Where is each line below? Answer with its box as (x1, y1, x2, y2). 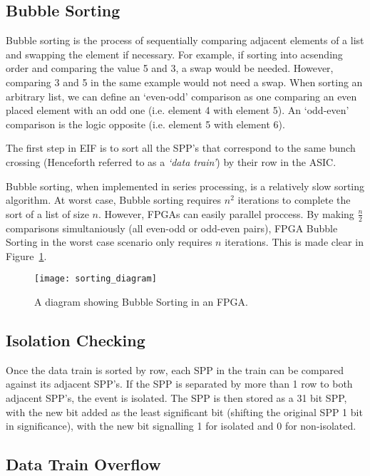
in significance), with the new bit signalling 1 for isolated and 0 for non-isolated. (6, 418, 356, 433)
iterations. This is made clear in (225, 234, 364, 249)
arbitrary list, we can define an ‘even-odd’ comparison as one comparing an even (6, 88, 357, 103)
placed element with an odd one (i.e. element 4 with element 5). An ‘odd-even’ (6, 103, 349, 118)
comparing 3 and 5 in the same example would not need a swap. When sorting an (6, 74, 363, 89)
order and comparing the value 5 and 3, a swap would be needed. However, (6, 61, 334, 76)
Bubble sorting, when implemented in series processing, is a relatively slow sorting (6, 178, 365, 193)
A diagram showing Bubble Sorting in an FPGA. (34, 294, 248, 309)
